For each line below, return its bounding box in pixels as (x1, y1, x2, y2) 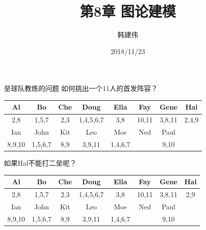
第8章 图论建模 (80, 1, 176, 21)
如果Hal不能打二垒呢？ (4, 158, 77, 168)
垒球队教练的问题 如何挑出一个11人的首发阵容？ (4, 83, 158, 93)
